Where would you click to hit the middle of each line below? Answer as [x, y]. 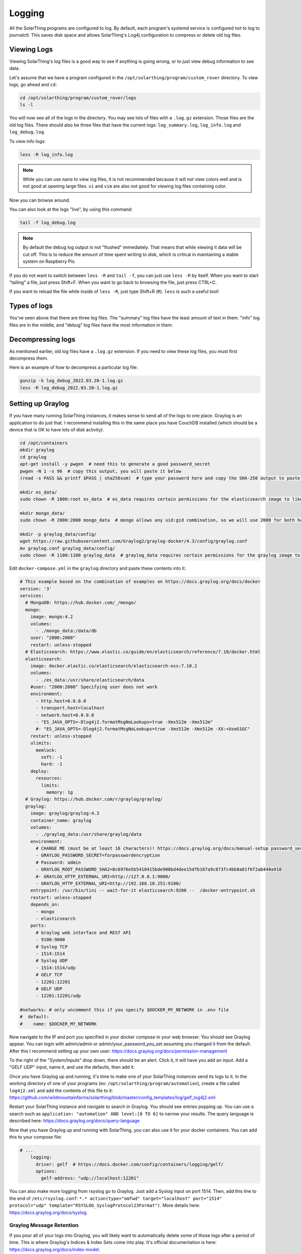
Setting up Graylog [39, 404]
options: [46, 1171]
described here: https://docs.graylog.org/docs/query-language [74, 1121]
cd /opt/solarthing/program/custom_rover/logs [78, 98]
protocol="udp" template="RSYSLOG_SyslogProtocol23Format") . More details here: [105, 1205]
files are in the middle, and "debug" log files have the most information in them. [91, 325]
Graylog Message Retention [44, 1225]
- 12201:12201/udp [58, 996]
